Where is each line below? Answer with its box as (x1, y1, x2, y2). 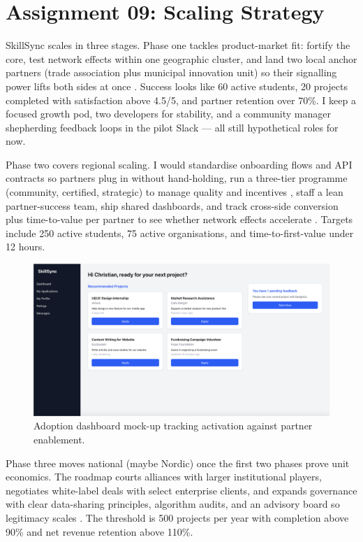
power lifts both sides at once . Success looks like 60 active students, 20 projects (6, 78, 348, 93)
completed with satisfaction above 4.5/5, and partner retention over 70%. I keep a (6, 92, 356, 107)
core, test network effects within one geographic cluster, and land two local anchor (6, 51, 357, 66)
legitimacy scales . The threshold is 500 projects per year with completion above (6, 510, 349, 525)
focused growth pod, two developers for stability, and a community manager (6, 106, 331, 121)
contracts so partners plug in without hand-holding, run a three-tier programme (6, 171, 348, 185)
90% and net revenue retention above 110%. (6, 524, 193, 539)
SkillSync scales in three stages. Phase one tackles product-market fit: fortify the (6, 38, 350, 52)
